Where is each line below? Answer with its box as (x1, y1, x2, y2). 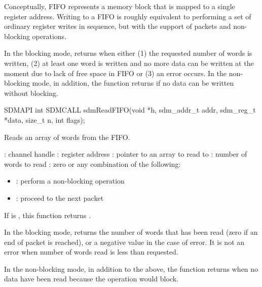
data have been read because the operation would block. (4, 273, 178, 284)
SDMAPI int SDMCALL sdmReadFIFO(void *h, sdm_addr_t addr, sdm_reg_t (4, 104, 256, 115)
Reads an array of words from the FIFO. (4, 131, 130, 142)
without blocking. (4, 87, 58, 98)
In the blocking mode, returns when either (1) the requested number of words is (4, 48, 252, 58)
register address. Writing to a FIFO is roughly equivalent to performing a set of (4, 11, 251, 21)
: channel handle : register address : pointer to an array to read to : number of (4, 149, 247, 159)
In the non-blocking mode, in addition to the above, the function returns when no (4, 263, 258, 274)
